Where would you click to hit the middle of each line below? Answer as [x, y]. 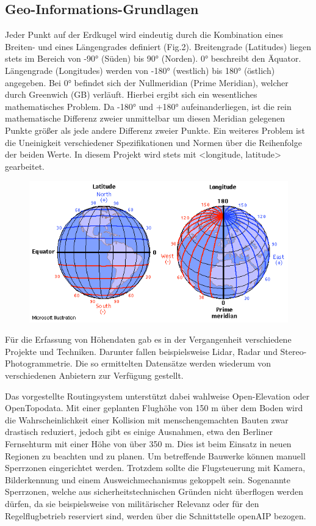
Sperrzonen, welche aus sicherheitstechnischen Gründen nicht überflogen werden [154, 491]
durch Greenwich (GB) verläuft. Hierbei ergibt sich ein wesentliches [131, 94]
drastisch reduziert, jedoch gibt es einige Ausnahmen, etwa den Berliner [139, 432]
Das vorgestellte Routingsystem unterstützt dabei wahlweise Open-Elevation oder [157, 396]
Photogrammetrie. [39, 363]
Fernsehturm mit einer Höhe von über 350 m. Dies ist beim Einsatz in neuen [148, 443]
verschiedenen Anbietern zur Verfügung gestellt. [94, 375]
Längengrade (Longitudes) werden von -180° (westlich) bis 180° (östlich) [140, 70]
